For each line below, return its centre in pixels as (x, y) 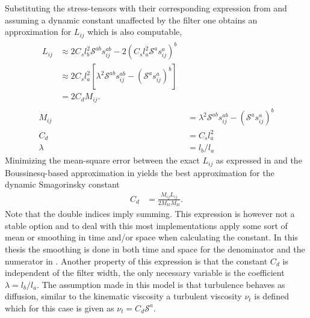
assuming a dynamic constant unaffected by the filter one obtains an (131, 20)
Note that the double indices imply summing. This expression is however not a (150, 214)
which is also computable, (135, 32)
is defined (271, 296)
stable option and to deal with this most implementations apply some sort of (146, 225)
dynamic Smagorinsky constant (62, 184)
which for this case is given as (60, 307)
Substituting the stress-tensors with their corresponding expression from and (146, 8)
